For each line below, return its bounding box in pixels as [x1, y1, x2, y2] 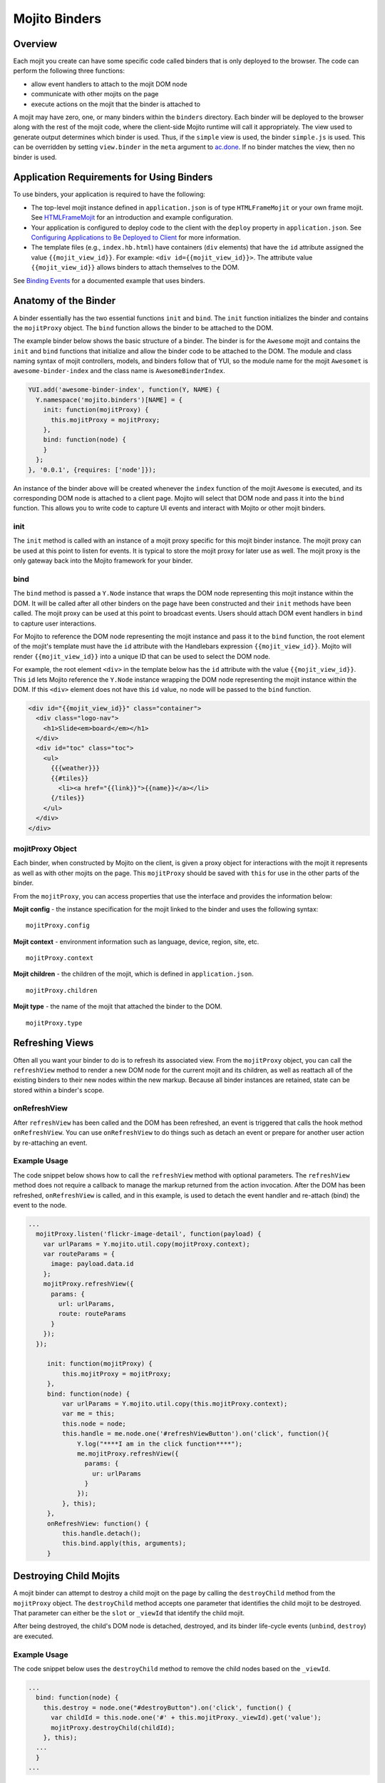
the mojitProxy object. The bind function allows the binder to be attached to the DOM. [13, 323, 274, 332]
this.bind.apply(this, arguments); [61, 1539, 187, 1548]
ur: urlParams [91, 1469, 142, 1478]
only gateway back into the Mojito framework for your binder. [13, 556, 193, 565]
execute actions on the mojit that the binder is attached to [31, 100, 201, 108]
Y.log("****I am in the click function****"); [77, 1439, 243, 1448]
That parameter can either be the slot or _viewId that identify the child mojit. [13, 1609, 245, 1618]
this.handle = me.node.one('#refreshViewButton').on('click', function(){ [61, 1430, 329, 1438]
